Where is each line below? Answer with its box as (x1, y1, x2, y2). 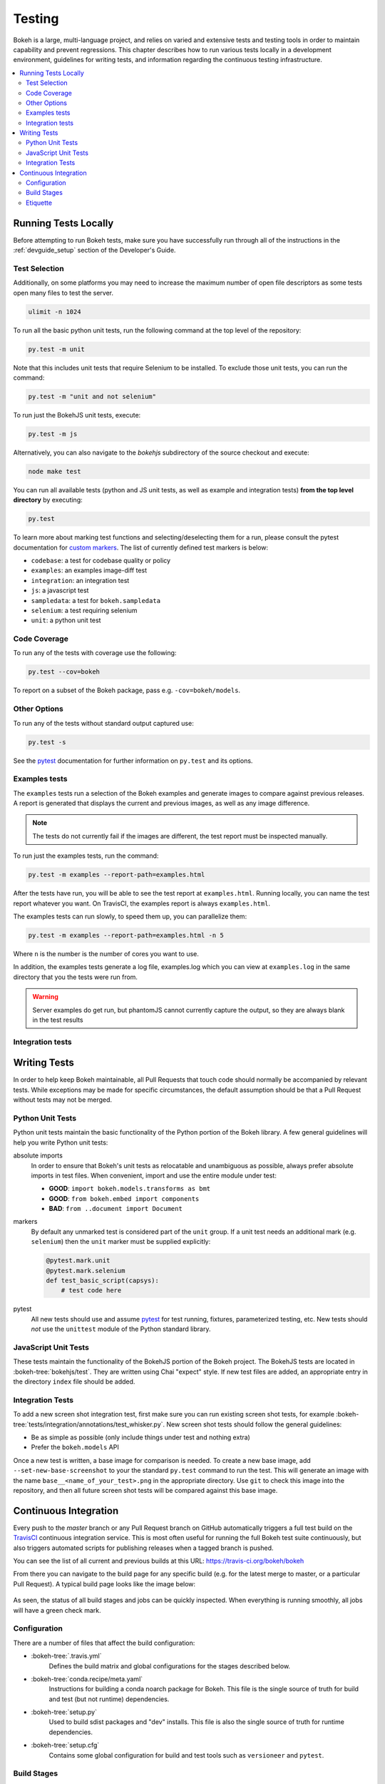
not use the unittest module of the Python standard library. (31, 1324, 211, 1334)
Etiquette (26, 198, 53, 207)
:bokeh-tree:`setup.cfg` (31, 1741, 100, 1750)
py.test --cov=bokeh (28, 668, 100, 676)
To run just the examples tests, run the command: (13, 851, 159, 860)
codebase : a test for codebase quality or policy (31, 557, 171, 564)
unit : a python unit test (31, 616, 101, 624)
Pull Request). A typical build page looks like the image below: (13, 1579, 196, 1588)
